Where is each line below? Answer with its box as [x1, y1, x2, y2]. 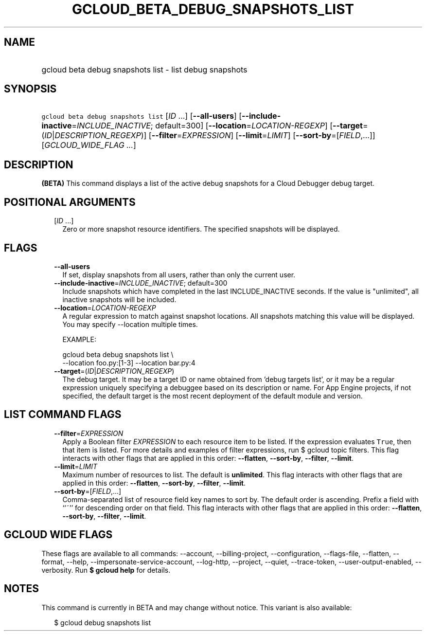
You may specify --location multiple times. [62, 320, 198, 328]
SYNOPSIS [4, 83, 57, 95]
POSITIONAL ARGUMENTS [4, 196, 136, 208]
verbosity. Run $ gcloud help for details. [41, 565, 171, 574]
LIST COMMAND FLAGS [4, 408, 122, 421]
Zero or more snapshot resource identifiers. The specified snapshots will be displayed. [62, 225, 340, 234]
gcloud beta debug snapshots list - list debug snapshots [41, 64, 248, 74]
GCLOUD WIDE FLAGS [4, 528, 113, 541]
